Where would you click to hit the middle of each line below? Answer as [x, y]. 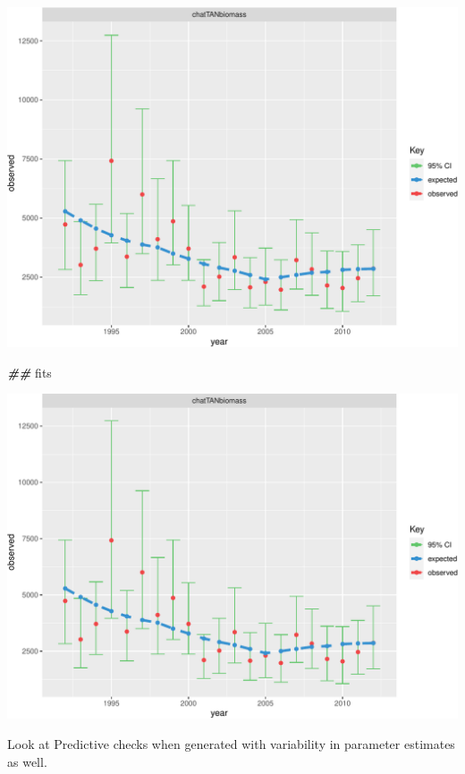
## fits [30, 372]
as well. [27, 761]
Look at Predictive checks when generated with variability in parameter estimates [231, 743]
